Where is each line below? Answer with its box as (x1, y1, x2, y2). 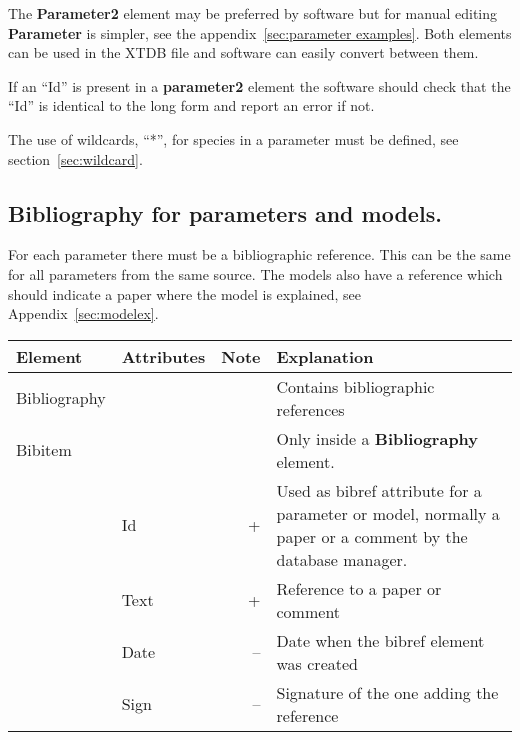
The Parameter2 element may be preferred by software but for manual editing (8, 3, 498, 23)
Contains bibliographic (276, 374, 435, 398)
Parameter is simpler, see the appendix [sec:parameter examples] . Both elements (8, 22, 512, 43)
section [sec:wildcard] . (8, 148, 143, 169)
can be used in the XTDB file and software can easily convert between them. (8, 42, 479, 63)
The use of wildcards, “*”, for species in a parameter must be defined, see (8, 128, 459, 149)
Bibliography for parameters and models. (8, 197, 442, 228)
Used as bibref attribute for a (276, 478, 482, 502)
